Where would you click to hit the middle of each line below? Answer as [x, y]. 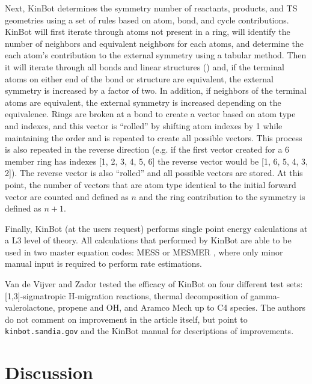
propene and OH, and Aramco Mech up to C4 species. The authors [182, 307]
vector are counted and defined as [67, 196]
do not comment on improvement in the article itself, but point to [126, 319]
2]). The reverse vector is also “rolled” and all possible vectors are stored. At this [154, 173]
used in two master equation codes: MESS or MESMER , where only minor [144, 251]
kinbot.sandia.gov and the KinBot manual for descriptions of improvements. [149, 331]
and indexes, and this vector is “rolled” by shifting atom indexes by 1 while [144, 125]
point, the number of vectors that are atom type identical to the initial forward [151, 184]
